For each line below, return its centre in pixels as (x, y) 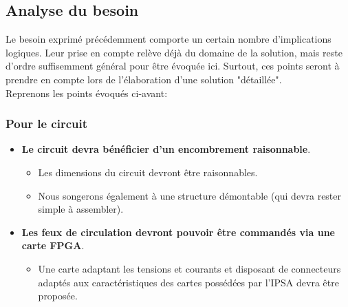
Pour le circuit (46, 124)
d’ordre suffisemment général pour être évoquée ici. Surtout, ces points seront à (173, 66)
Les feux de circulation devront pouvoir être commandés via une (178, 232)
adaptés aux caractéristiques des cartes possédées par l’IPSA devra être (188, 282)
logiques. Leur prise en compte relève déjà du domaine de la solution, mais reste (174, 52)
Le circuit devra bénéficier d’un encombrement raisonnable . (166, 149)
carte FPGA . (53, 245)
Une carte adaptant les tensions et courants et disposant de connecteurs (189, 268)
